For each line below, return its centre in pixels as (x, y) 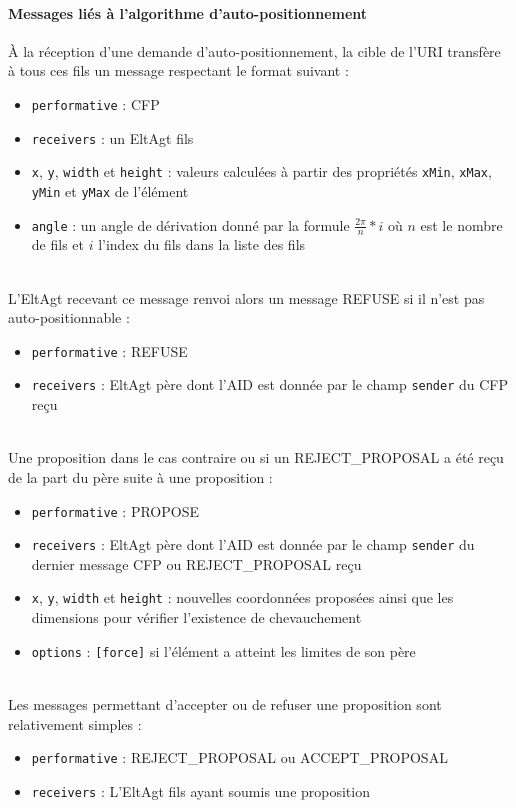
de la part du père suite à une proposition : (140, 476)
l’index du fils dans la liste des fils (202, 244)
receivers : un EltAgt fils (112, 137)
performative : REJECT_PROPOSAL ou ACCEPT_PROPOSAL (239, 757)
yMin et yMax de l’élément (110, 190)
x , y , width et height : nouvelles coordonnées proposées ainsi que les (242, 597)
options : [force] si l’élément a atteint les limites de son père (223, 650)
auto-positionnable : (69, 317)
